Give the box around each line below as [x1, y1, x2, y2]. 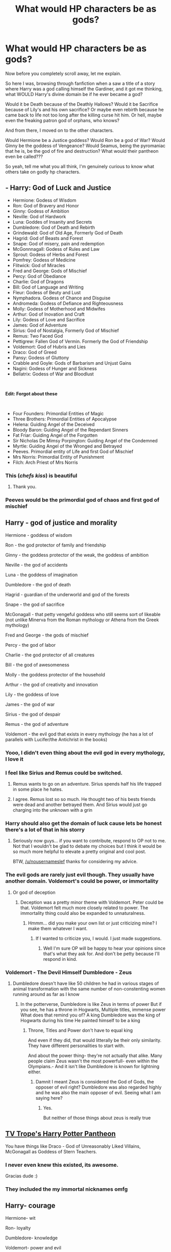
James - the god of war [5, 701, 55, 707]
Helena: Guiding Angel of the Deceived [12, 421, 95, 427]
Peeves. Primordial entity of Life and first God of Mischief [12, 448, 134, 455]
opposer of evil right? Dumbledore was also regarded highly [35, 1084, 162, 1090]
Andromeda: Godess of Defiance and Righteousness [12, 300, 124, 306]
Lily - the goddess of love [5, 691, 59, 697]
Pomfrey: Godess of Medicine [12, 256, 76, 263]
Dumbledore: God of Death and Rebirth [12, 224, 95, 230]
